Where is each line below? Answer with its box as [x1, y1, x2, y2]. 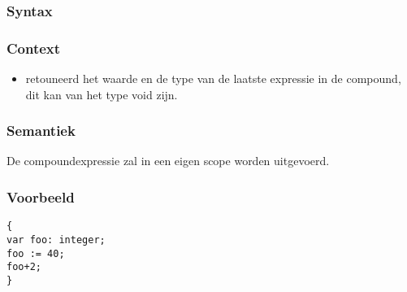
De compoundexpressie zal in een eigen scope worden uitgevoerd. [6, 152, 330, 169]
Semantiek [6, 120, 76, 141]
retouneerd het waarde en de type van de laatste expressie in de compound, [25, 70, 401, 87]
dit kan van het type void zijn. [25, 85, 178, 102]
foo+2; [6, 261, 41, 273]
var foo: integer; [6, 233, 106, 246]
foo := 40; [6, 247, 65, 259]
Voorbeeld [6, 186, 75, 207]
